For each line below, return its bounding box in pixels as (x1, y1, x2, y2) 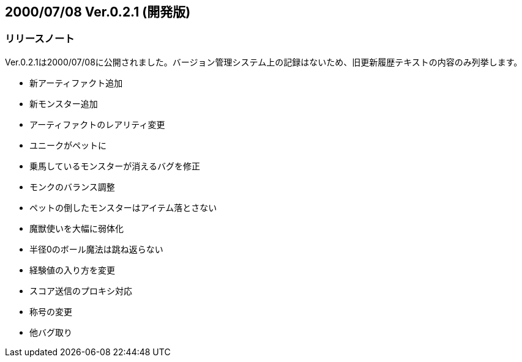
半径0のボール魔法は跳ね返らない (29, 243, 163, 254)
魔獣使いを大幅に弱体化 (29, 223, 124, 234)
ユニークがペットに (29, 139, 106, 150)
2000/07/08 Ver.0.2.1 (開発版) (5, 4, 191, 20)
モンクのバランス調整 (29, 181, 115, 192)
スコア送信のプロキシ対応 (29, 285, 132, 296)
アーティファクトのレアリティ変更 (29, 119, 165, 130)
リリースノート (5, 32, 75, 45)
